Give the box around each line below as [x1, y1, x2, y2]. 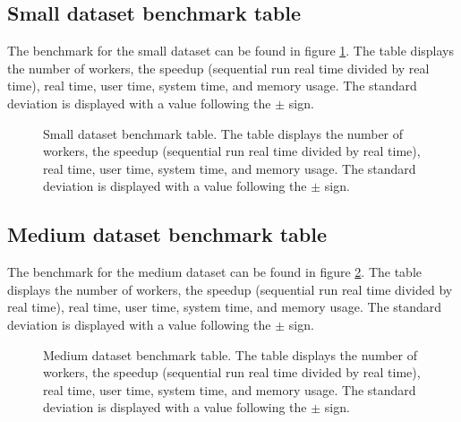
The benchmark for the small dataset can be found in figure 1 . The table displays [7, 41, 454, 60]
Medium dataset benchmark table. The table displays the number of [43, 345, 417, 364]
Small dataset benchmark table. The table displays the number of [43, 124, 404, 142]
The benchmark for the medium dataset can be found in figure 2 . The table [7, 263, 422, 281]
